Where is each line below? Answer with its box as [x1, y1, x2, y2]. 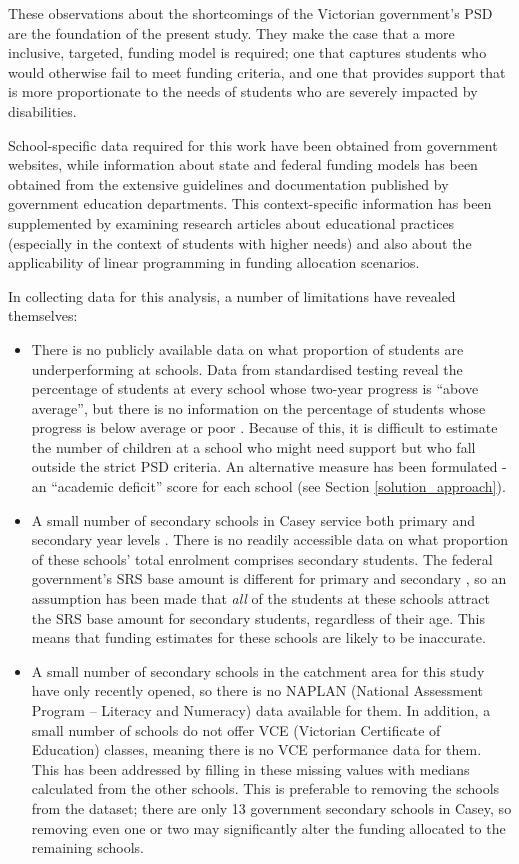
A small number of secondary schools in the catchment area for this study [31, 660, 485, 681]
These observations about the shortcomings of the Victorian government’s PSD [8, 3, 493, 23]
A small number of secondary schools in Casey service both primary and [31, 509, 475, 530]
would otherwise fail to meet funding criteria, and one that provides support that [8, 61, 506, 82]
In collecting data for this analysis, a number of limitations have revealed [8, 285, 456, 306]
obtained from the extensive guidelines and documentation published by [8, 173, 449, 194]
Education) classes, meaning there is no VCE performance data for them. [31, 739, 482, 760]
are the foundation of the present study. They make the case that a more [8, 22, 455, 43]
